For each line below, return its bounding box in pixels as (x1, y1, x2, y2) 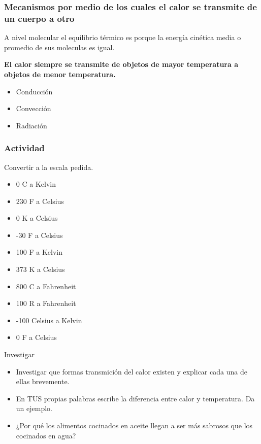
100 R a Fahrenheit (16, 298, 76, 309)
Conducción (16, 86, 53, 96)
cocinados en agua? (16, 430, 76, 440)
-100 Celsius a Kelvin (16, 315, 82, 325)
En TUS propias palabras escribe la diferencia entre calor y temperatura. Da (16, 393, 255, 403)
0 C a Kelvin (16, 179, 56, 189)
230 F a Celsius (16, 195, 64, 206)
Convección (16, 103, 51, 114)
